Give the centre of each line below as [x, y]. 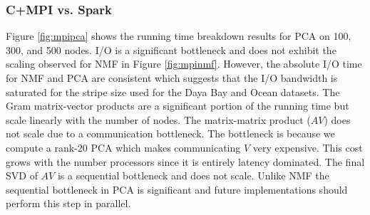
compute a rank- [42, 147]
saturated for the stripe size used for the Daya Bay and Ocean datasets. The [173, 91]
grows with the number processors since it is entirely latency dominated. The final [185, 161]
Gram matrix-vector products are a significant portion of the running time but [178, 106]
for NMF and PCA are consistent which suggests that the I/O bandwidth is [172, 78]
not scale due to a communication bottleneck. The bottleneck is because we [170, 133]
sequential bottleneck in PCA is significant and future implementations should [177, 189]
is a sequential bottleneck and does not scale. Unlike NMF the [193, 175]
